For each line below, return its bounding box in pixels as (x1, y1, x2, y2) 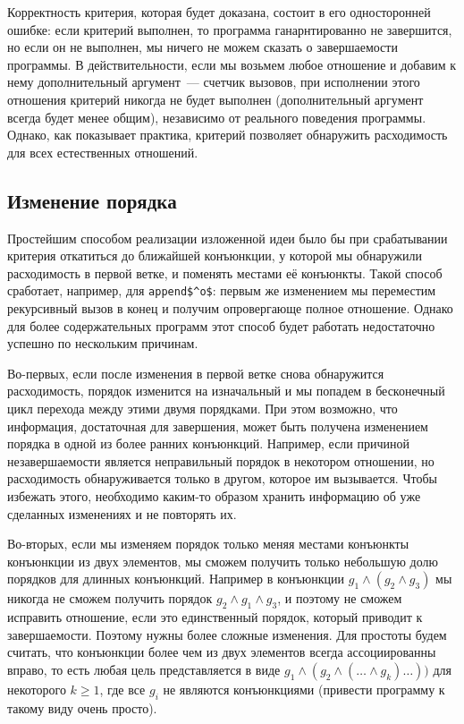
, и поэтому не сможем (277, 589, 402, 608)
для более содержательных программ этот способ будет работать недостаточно (7, 316, 435, 335)
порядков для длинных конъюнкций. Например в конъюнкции (7, 569, 345, 588)
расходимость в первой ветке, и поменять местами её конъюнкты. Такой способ (7, 263, 443, 282)
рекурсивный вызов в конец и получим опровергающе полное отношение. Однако (7, 298, 453, 317)
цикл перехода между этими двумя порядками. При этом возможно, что (7, 398, 398, 417)
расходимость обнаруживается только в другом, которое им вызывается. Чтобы (7, 469, 437, 488)
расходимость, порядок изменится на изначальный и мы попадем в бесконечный (7, 381, 445, 400)
